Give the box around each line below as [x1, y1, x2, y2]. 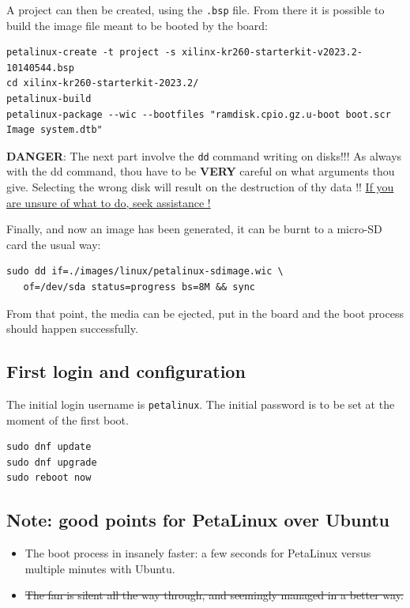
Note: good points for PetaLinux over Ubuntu [6, 508, 389, 532]
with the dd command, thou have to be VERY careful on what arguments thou [6, 163, 395, 179]
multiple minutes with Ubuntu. [24, 560, 175, 576]
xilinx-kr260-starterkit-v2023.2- [181, 47, 363, 59]
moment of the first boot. [6, 411, 129, 428]
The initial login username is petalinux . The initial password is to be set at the [6, 396, 395, 413]
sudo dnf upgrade [6, 456, 97, 468]
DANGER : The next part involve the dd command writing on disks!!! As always [6, 147, 402, 164]
